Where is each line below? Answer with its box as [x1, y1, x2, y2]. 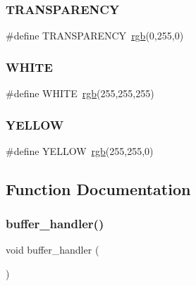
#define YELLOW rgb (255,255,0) [6, 143, 154, 158]
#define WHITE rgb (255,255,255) [6, 86, 154, 101]
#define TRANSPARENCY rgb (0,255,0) [6, 28, 184, 43]
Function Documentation [6, 178, 191, 199]
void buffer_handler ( [6, 242, 99, 257]
